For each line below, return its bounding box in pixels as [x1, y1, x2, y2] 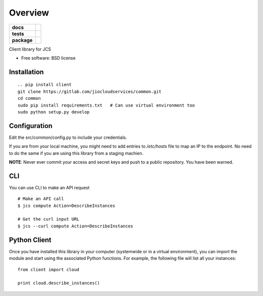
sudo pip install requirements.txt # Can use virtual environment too [18, 102, 195, 108]
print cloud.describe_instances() [18, 280, 100, 286]
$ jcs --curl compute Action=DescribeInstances [18, 223, 133, 229]
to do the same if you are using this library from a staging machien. [9, 150, 144, 156]
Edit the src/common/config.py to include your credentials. [9, 134, 128, 140]
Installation [9, 68, 44, 76]
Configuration [9, 122, 53, 130]
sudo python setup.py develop [18, 109, 90, 114]
